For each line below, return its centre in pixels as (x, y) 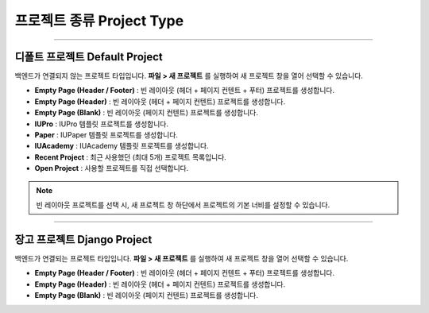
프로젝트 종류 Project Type (99, 21)
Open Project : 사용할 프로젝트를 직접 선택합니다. (112, 168)
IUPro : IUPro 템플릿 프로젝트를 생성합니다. (101, 124)
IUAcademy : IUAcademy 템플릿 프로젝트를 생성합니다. (122, 146)
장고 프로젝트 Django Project (83, 240)
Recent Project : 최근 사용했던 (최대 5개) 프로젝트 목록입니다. (130, 157)
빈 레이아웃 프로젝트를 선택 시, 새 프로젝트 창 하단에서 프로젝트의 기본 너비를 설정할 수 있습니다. (183, 205)
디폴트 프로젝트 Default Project (89, 57)
